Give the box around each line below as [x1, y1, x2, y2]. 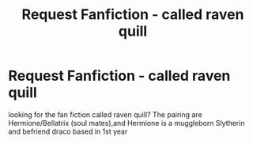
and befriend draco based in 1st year [8, 127, 128, 136]
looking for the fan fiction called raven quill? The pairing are [8, 109, 203, 119]
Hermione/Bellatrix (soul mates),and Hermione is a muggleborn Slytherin [8, 118, 245, 127]
